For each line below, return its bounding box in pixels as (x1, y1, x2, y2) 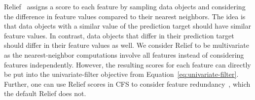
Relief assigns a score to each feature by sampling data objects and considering (4, 1, 246, 11)
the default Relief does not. (4, 88, 86, 99)
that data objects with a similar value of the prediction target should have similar (4, 21, 251, 31)
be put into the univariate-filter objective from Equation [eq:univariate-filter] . (4, 69, 239, 79)
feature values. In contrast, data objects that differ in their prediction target (4, 30, 234, 40)
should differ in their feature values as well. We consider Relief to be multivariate (4, 40, 249, 50)
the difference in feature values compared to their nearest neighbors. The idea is (4, 11, 246, 21)
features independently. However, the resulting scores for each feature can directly (4, 59, 251, 69)
